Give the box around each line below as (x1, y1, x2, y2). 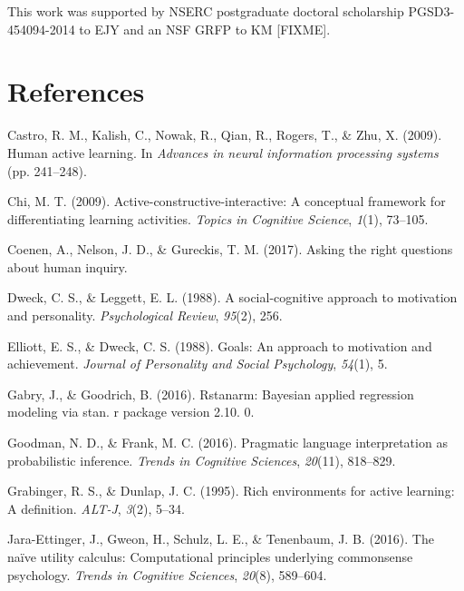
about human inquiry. (7, 257, 128, 276)
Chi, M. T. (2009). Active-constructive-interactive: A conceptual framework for (7, 192, 446, 211)
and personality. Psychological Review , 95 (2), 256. (7, 306, 283, 325)
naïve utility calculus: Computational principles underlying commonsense (7, 547, 413, 566)
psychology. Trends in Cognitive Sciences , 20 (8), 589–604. (7, 565, 327, 584)
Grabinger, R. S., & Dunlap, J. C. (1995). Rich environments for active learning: (7, 481, 455, 500)
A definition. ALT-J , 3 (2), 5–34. (7, 498, 185, 517)
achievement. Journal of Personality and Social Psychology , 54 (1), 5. (7, 354, 388, 373)
